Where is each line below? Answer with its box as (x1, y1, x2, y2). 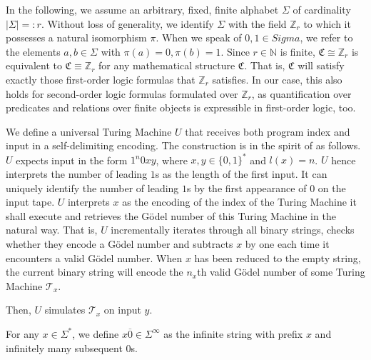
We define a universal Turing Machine (6, 124, 172, 139)
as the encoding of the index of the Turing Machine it (122, 194, 357, 209)
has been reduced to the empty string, (194, 250, 361, 265)
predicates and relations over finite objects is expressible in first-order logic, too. (6, 100, 356, 115)
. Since (220, 44, 250, 59)
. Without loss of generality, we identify (41, 16, 214, 31)
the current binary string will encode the (6, 264, 183, 279)
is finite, (280, 44, 315, 59)
